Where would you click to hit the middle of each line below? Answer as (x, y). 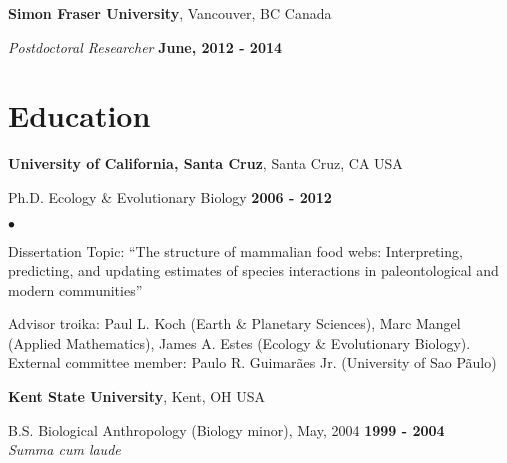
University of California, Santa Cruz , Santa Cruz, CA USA (205, 163)
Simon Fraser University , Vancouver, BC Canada (170, 13)
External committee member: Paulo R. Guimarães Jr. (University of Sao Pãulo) (252, 362)
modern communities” (75, 289)
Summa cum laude (64, 449)
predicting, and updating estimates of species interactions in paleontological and (253, 270)
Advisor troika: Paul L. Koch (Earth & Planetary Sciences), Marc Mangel (234, 323)
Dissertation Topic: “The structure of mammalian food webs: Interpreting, (235, 250)
